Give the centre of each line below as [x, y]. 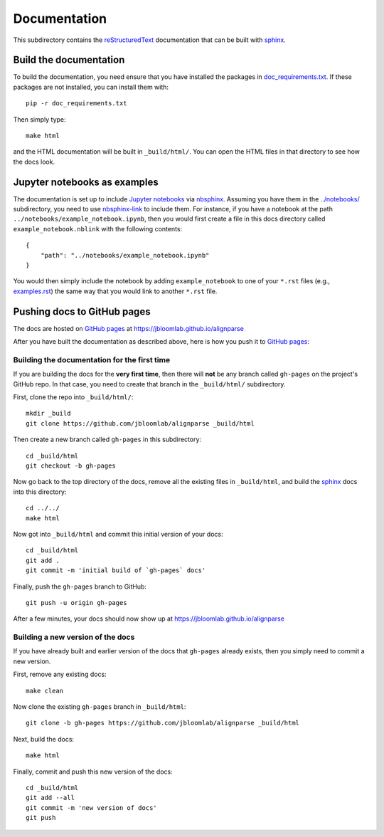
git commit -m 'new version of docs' [92, 807]
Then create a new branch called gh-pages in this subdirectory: [107, 439]
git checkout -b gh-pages [71, 466]
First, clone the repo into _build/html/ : [73, 397]
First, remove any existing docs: [60, 674]
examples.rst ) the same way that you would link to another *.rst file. [115, 291]
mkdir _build [48, 414]
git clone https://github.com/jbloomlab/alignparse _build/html [140, 423]
